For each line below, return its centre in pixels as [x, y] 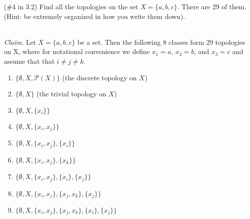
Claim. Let [20, 42]
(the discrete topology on [100, 77]
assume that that [29, 61]
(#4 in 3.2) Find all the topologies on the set [71, 6]
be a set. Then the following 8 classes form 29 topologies [161, 42]
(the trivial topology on [71, 94]
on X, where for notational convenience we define [77, 51]
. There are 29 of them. [212, 6]
